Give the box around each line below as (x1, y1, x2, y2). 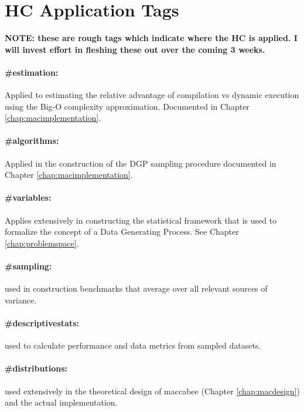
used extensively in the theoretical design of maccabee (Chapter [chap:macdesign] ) (5, 384, 300, 397)
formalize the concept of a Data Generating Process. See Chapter (5, 225, 239, 238)
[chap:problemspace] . (5, 237, 79, 249)
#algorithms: (5, 134, 59, 147)
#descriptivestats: (5, 317, 79, 329)
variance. (5, 293, 37, 306)
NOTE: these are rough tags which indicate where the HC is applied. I (5, 32, 298, 44)
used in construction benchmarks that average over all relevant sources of (5, 282, 268, 295)
